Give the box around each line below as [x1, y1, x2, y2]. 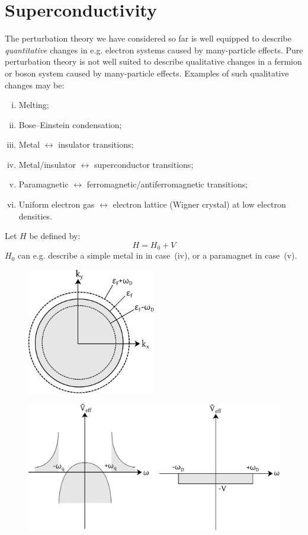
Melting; [18, 98, 49, 111]
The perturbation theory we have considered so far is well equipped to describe [5, 32, 291, 44]
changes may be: [5, 78, 65, 91]
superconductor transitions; [94, 158, 194, 170]
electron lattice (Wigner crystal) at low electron [113, 198, 286, 211]
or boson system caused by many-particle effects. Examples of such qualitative [5, 66, 289, 79]
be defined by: [29, 230, 81, 242]
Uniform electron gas [18, 198, 95, 211]
